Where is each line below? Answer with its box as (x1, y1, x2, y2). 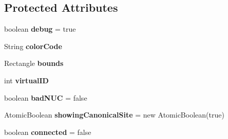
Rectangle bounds (4, 58, 64, 68)
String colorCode (4, 40, 62, 51)
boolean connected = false (4, 126, 91, 137)
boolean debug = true (4, 24, 76, 34)
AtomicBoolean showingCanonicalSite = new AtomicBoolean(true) (4, 109, 224, 120)
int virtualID (4, 75, 49, 85)
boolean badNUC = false (4, 92, 87, 103)
